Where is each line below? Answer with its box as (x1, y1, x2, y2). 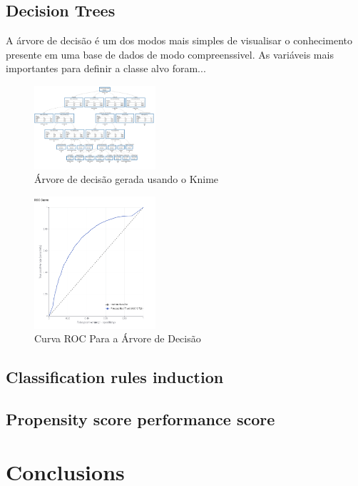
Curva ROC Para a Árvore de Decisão (34, 331, 201, 346)
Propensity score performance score (6, 408, 275, 430)
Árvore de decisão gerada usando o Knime (34, 172, 219, 187)
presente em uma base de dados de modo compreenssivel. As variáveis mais (6, 46, 334, 61)
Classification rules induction (6, 366, 224, 388)
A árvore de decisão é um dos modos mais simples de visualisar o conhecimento (6, 33, 352, 48)
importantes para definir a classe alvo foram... (6, 61, 206, 76)
